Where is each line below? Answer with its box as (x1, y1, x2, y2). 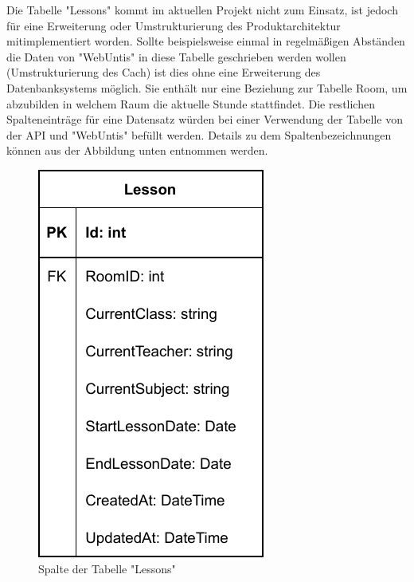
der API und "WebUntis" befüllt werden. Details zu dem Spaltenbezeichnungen (6, 126, 392, 143)
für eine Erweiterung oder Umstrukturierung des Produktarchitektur (6, 17, 341, 33)
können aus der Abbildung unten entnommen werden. (6, 142, 268, 159)
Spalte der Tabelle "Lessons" (38, 560, 176, 576)
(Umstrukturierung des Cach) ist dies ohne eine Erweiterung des (6, 64, 321, 81)
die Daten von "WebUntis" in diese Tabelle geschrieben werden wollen (6, 48, 346, 65)
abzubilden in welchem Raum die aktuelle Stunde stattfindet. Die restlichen (6, 95, 375, 112)
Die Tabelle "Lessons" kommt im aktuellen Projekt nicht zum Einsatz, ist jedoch (6, 2, 398, 18)
